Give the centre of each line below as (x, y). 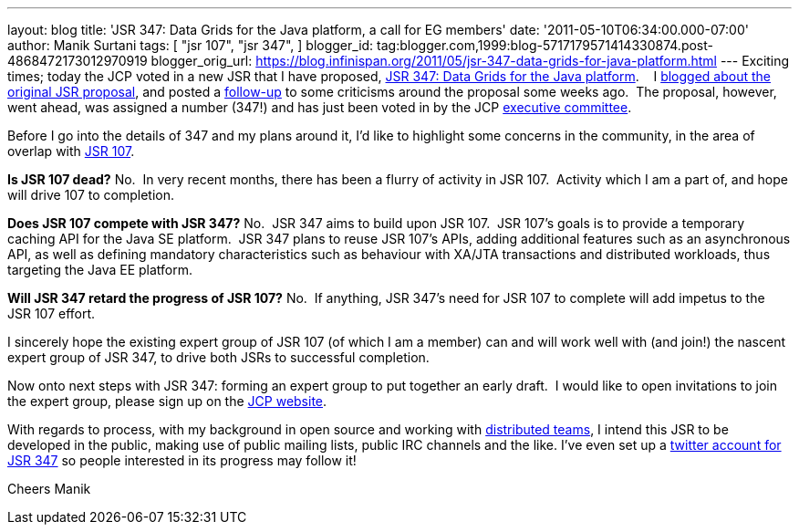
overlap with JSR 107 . (71, 151)
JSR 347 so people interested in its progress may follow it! (182, 460)
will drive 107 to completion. (91, 195)
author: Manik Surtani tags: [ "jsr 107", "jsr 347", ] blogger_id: (191, 45)
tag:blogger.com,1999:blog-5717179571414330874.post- (545, 45)
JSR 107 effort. (52, 313)
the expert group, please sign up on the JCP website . (167, 401)
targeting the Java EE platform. (100, 270)
